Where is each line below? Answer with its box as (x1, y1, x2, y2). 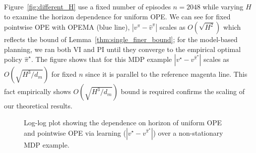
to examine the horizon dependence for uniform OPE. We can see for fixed (4, 11, 231, 21)
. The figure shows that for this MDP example (31, 54, 172, 64)
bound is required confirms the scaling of (121, 86, 245, 97)
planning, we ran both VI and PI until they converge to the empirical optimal (4, 44, 241, 54)
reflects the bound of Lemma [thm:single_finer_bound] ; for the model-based (4, 34, 238, 45)
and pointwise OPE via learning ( (24, 127, 126, 138)
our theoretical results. (4, 101, 72, 111)
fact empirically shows (4, 86, 71, 97)
